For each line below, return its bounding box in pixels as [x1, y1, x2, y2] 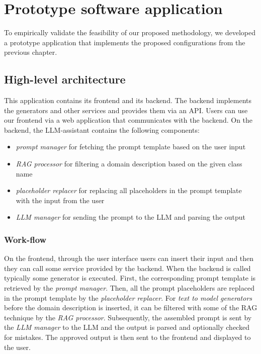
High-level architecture [4, 71, 126, 87]
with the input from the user [16, 195, 105, 205]
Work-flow [4, 233, 47, 245]
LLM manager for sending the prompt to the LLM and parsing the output [16, 212, 245, 222]
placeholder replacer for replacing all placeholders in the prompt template [16, 185, 242, 196]
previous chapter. [4, 47, 57, 57]
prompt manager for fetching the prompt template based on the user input [16, 141, 246, 152]
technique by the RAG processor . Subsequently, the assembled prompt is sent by [4, 312, 252, 322]
